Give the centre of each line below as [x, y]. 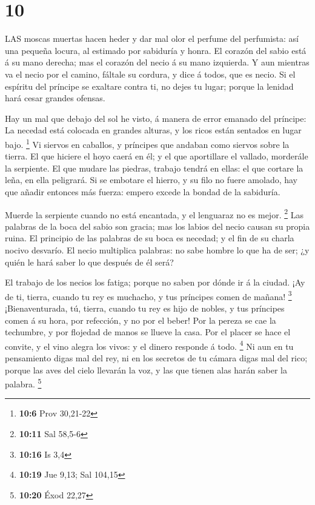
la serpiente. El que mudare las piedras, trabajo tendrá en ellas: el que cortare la [154, 168]
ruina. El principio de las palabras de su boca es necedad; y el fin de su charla [150, 238]
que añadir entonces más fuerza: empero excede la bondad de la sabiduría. [143, 191]
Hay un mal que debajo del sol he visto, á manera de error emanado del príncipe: [156, 118]
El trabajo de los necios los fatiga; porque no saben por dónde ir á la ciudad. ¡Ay [155, 282]
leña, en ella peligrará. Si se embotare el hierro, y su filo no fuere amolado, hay [151, 180]
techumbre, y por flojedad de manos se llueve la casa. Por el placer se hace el [148, 332]
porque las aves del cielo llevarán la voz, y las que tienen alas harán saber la [146, 370]
